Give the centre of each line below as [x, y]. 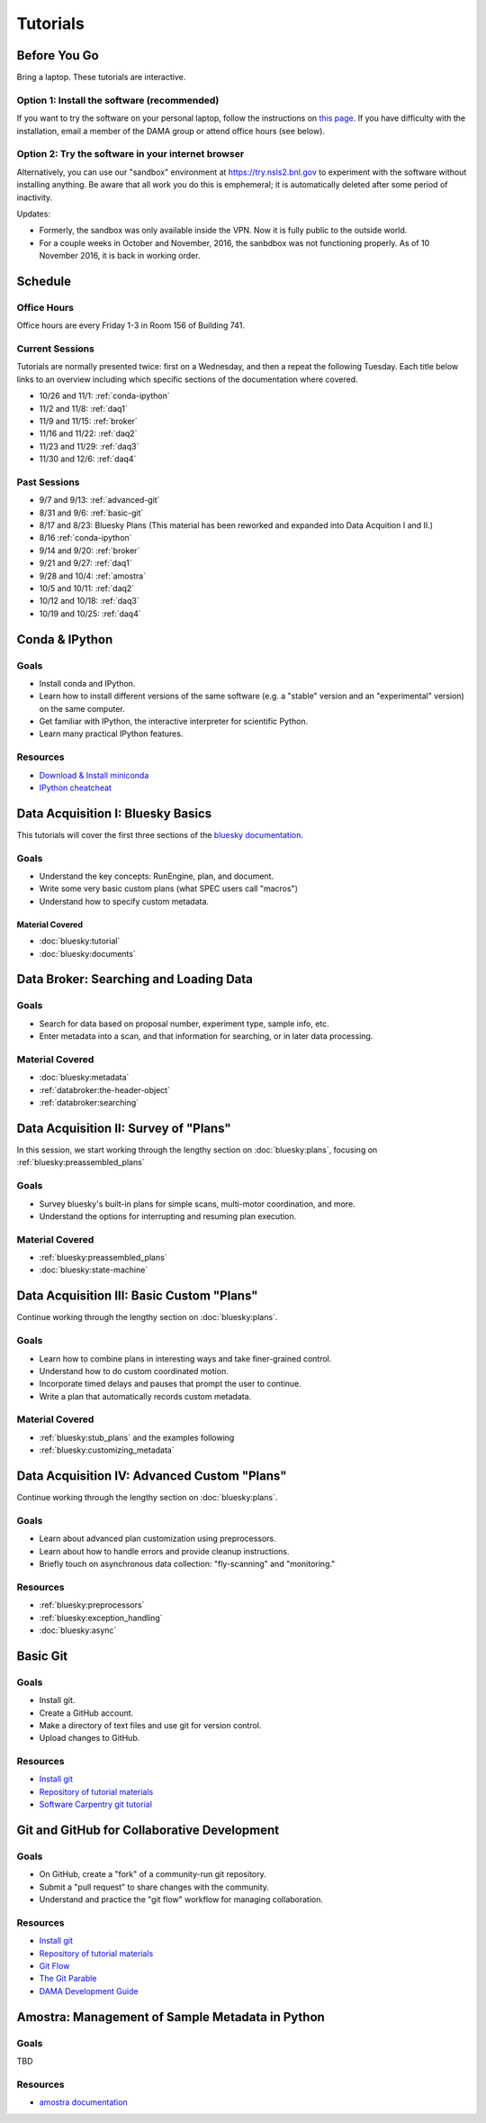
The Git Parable [68, 1979]
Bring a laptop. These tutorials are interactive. [101, 77]
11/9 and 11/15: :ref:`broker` [89, 421]
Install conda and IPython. [87, 683]
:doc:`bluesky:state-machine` [94, 1270]
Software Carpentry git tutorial [96, 1804]
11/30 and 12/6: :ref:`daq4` [88, 459]
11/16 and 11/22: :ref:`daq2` [88, 433]
